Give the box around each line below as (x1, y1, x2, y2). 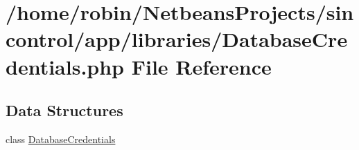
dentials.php (6, 52, 124, 80)
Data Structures (6, 100, 123, 121)
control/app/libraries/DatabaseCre (6, 25, 348, 53)
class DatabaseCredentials (6, 131, 116, 146)
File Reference (131, 52, 272, 80)
